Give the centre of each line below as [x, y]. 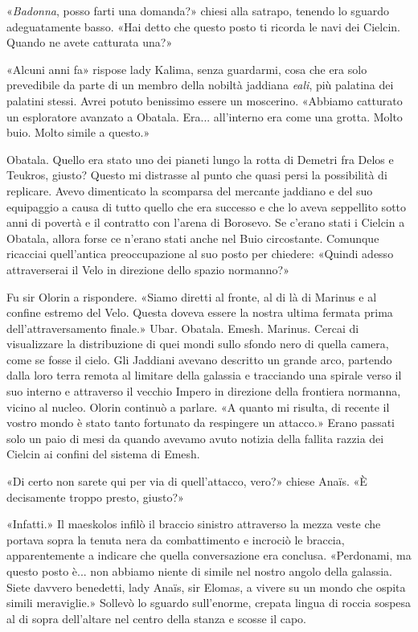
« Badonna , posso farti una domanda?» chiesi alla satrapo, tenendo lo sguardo [198, 10]
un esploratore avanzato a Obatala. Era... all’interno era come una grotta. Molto [205, 116]
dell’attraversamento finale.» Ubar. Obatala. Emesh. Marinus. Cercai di [183, 328]
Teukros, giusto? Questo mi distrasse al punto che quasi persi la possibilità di [197, 175]
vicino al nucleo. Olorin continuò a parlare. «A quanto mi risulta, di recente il [198, 406]
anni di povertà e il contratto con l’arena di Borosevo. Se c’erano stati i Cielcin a [206, 222]
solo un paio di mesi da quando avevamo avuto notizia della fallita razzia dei [195, 438]
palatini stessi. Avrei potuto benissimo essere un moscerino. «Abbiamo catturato [205, 100]
